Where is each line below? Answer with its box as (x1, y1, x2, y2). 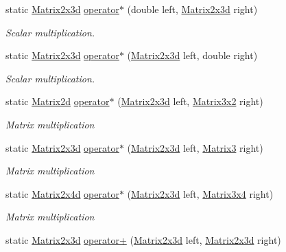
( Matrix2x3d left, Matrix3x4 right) (127, 186, 274, 201)
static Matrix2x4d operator (5, 186, 119, 201)
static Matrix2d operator (5, 94, 110, 108)
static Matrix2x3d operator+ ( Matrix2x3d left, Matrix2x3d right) (5, 232, 281, 247)
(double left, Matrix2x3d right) (127, 2, 258, 16)
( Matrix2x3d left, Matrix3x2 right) (117, 94, 263, 108)
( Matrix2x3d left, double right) (127, 48, 258, 62)
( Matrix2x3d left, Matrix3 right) (127, 140, 263, 154)
